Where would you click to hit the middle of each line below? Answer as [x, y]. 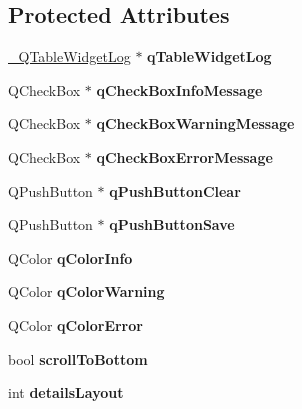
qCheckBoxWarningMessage [195, 123]
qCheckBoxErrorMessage [184, 156]
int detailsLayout [66, 392]
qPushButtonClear [175, 190]
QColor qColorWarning [86, 291]
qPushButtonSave [172, 224]
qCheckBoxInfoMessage [179, 89]
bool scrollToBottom [78, 358]
